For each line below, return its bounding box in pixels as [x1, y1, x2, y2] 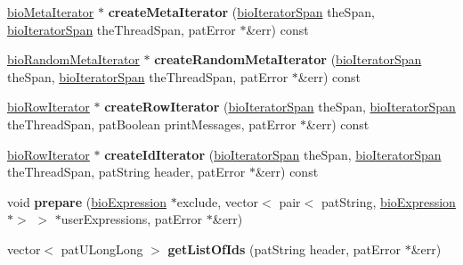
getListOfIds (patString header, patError [167, 239, 402, 258]
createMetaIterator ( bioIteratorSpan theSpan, [108, 3, 375, 21]
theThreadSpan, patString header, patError [7, 162, 246, 181]
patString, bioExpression [321, 192, 456, 211]
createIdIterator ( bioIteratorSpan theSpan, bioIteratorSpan [104, 145, 442, 163]
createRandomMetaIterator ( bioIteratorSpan [154, 50, 422, 69]
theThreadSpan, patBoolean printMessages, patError [7, 114, 296, 133]
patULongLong [61, 239, 143, 258]
